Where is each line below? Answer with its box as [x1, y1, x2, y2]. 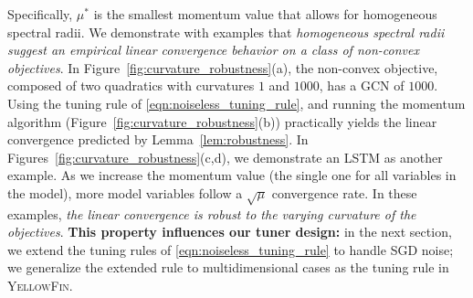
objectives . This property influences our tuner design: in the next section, [7, 222, 452, 241]
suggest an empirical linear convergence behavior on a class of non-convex [7, 40, 419, 59]
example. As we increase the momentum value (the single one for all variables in [7, 165, 457, 185]
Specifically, [7, 5, 73, 23]
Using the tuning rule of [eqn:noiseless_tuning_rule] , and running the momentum [7, 93, 466, 112]
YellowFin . [7, 276, 73, 295]
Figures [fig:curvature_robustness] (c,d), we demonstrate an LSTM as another [7, 147, 443, 166]
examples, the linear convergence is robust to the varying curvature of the [7, 204, 416, 223]
